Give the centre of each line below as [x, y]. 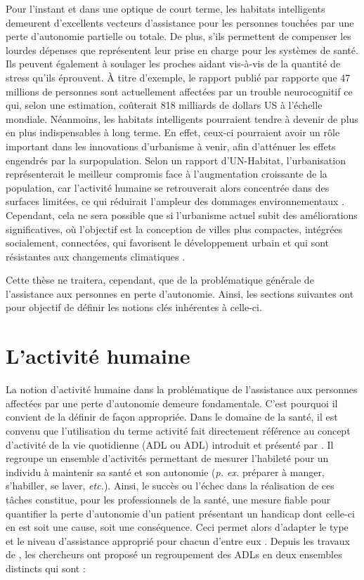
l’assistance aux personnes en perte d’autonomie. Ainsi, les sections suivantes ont [180, 293]
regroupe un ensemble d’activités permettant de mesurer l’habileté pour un [167, 458]
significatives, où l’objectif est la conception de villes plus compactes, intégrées [174, 229]
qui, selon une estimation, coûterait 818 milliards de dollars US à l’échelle [164, 105]
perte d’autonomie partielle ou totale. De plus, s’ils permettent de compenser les [178, 36]
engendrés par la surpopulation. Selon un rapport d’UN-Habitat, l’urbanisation [176, 160]
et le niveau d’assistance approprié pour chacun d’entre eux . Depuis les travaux [178, 540]
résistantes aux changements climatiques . [96, 256]
